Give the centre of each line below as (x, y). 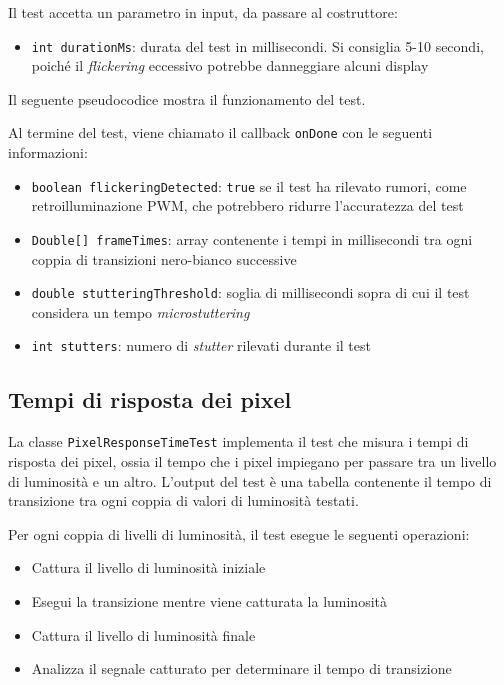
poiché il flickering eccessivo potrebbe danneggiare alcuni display (230, 65)
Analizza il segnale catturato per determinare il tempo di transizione (241, 668)
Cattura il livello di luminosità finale (143, 634)
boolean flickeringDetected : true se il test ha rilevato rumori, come (249, 185)
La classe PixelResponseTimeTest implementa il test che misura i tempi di (238, 441)
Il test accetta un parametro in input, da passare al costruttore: (203, 12)
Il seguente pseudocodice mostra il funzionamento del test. (187, 98)
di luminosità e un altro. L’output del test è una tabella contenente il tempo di (250, 480)
